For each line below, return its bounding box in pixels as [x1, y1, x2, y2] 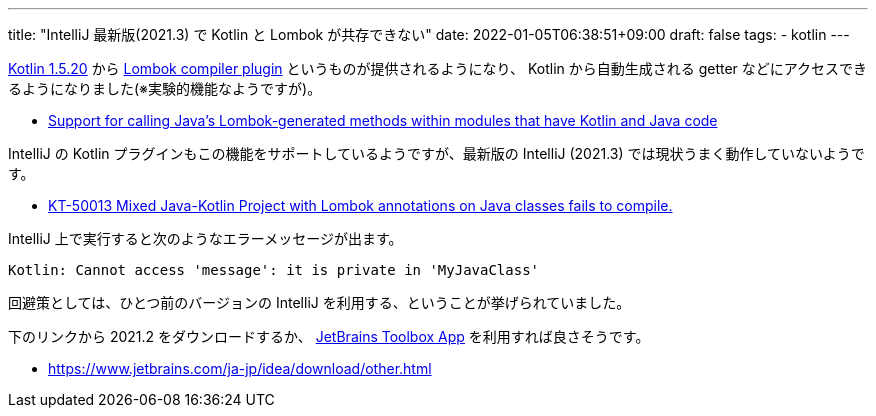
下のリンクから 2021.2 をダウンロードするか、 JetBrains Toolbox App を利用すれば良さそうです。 [8, 328, 650, 345]
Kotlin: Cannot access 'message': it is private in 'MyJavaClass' [8, 262, 540, 278]
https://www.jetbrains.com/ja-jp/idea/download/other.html [48, 360, 432, 377]
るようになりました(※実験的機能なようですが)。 [8, 80, 322, 97]
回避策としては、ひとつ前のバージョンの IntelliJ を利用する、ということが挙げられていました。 [8, 294, 631, 311]
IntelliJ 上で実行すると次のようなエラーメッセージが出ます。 [8, 230, 403, 247]
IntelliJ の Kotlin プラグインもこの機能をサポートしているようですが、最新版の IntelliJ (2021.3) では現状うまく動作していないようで [8, 145, 865, 162]
